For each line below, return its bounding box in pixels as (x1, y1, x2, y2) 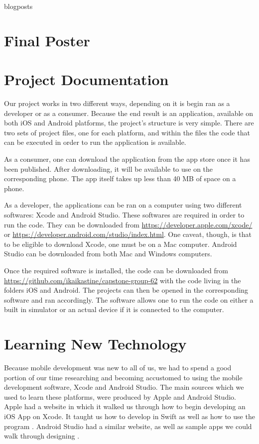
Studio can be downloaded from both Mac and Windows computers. (4, 248, 212, 259)
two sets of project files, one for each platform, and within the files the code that (4, 127, 250, 137)
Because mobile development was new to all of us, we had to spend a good (4, 362, 232, 373)
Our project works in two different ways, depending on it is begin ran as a (4, 98, 230, 109)
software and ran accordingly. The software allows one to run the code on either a (4, 294, 254, 305)
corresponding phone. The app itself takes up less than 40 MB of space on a (4, 173, 236, 184)
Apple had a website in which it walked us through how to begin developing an (4, 401, 246, 412)
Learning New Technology (4, 333, 187, 354)
